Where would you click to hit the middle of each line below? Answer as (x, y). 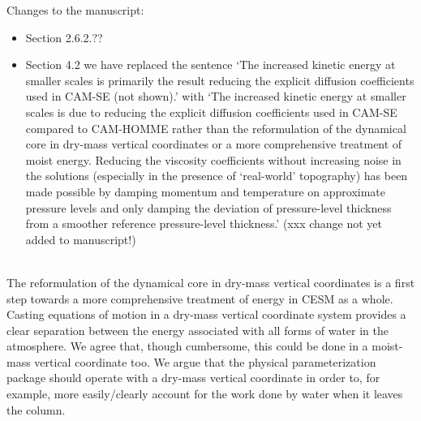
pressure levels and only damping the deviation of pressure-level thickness (208, 207)
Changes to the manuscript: (75, 10)
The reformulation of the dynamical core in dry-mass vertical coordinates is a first (211, 282)
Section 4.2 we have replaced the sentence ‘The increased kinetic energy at (210, 64)
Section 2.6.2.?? (64, 37)
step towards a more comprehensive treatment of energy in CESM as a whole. (200, 298)
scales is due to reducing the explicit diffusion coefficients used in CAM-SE (211, 112)
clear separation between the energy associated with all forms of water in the (198, 330)
